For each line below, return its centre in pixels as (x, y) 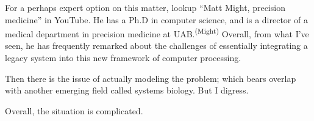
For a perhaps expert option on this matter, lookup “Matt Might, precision (145, 7)
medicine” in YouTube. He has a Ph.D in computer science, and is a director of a (156, 19)
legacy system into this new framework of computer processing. (123, 58)
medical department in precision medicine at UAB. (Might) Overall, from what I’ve (157, 33)
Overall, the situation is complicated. (74, 110)
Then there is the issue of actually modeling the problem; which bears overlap (151, 78)
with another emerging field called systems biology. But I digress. (127, 90)
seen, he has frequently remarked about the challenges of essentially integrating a (156, 46)
